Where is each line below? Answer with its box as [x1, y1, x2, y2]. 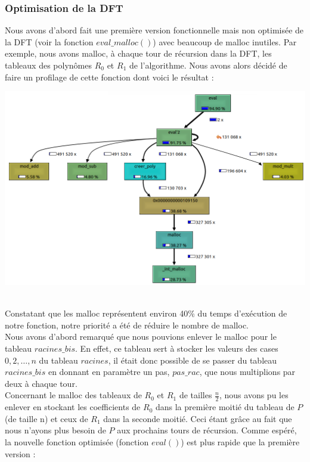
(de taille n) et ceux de [5, 412, 88, 424]
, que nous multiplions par [199, 365, 296, 378]
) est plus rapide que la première [181, 435, 300, 448]
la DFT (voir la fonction [5, 35, 94, 48]
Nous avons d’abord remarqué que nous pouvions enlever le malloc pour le [5, 330, 277, 343]
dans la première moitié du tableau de [155, 401, 294, 413]
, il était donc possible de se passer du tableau [108, 354, 277, 366]
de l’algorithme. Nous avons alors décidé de [129, 59, 287, 71]
